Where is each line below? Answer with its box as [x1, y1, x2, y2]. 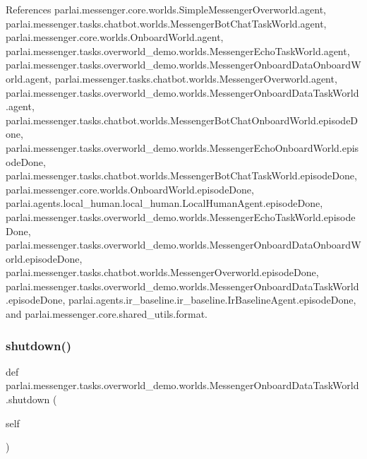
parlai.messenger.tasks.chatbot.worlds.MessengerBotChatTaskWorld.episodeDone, [6, 168, 357, 183]
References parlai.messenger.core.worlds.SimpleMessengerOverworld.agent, [6, 2, 327, 16]
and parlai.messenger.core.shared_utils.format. [6, 306, 207, 321]
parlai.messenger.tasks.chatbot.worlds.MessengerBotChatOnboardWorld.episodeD [6, 112, 359, 127]
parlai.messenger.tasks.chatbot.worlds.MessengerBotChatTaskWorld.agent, [6, 16, 327, 30]
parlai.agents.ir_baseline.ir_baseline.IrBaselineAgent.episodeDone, [68, 292, 356, 307]
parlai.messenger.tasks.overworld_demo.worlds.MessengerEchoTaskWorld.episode [6, 209, 356, 224]
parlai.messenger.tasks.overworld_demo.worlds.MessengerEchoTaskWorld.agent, [6, 43, 350, 58]
